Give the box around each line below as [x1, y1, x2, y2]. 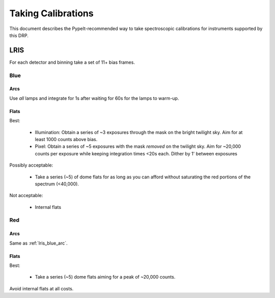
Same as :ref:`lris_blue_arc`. [9, 240, 68, 246]
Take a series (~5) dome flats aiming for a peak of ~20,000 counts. [35, 274, 176, 280]
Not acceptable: [9, 193, 43, 199]
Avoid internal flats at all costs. [9, 285, 74, 291]
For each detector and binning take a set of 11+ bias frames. [9, 59, 135, 65]
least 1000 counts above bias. [35, 136, 98, 142]
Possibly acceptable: [9, 162, 53, 168]
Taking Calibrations [9, 8, 94, 19]
